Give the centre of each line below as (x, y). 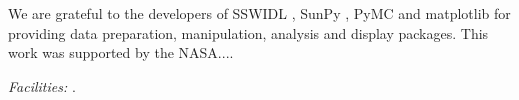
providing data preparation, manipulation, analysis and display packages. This (248, 32)
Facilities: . (42, 85)
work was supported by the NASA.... (121, 52)
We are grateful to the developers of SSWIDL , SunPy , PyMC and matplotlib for (259, 13)
